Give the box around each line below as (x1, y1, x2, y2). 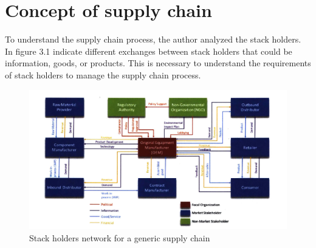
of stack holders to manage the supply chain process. (5, 68, 201, 81)
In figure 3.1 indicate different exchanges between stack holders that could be (5, 44, 292, 57)
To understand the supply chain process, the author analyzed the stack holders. (5, 33, 301, 46)
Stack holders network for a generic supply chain (29, 231, 210, 244)
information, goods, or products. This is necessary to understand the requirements (5, 57, 311, 69)
